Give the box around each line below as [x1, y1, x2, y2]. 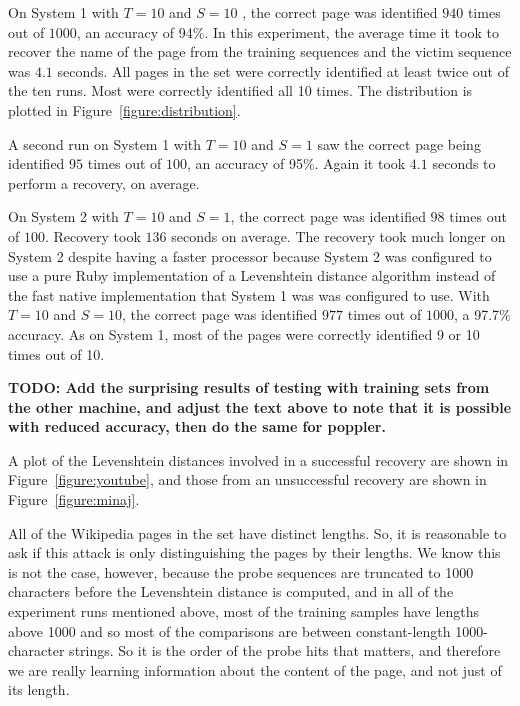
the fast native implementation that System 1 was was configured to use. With [8, 284, 490, 305]
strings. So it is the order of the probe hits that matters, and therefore [69, 640, 501, 661]
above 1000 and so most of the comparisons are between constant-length [8, 620, 451, 641]
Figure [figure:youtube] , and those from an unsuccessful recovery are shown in [8, 469, 487, 490]
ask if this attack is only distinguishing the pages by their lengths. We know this [8, 542, 501, 563]
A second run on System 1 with [8, 133, 202, 154]
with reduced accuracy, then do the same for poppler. [8, 416, 386, 437]
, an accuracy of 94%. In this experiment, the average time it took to [76, 21, 499, 42]
